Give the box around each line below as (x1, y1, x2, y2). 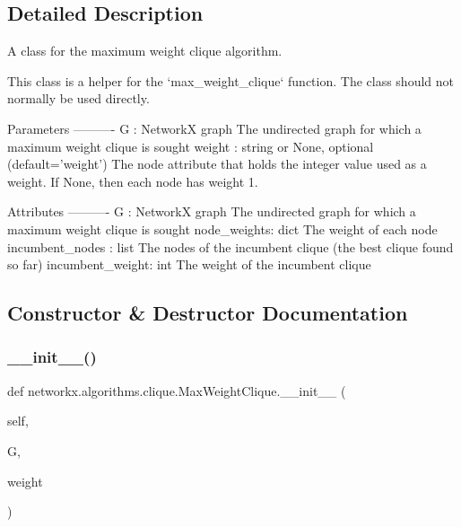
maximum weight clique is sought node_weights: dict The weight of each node (7, 219, 438, 238)
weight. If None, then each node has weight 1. (7, 171, 258, 190)
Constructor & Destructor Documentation (7, 299, 408, 327)
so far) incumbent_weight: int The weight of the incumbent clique (7, 255, 371, 274)
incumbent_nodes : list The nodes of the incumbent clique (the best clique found (7, 237, 454, 256)
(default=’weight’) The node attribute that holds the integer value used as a (7, 154, 427, 173)
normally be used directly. (7, 89, 150, 108)
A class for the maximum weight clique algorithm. (7, 41, 283, 60)
